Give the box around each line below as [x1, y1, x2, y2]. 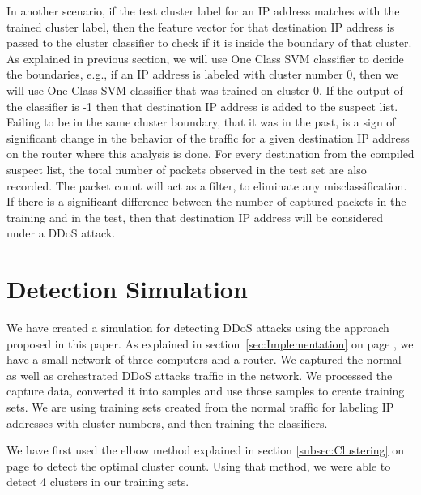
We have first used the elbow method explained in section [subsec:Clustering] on [6, 442, 404, 459]
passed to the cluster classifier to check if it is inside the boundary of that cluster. [6, 34, 412, 51]
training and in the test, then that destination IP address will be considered [6, 208, 384, 225]
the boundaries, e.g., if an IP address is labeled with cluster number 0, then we [6, 66, 398, 83]
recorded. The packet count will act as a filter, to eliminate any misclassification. [6, 177, 407, 194]
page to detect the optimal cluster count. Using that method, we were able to [6, 457, 391, 474]
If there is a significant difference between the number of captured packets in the [6, 193, 406, 210]
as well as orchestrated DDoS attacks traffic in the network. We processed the [6, 366, 393, 383]
